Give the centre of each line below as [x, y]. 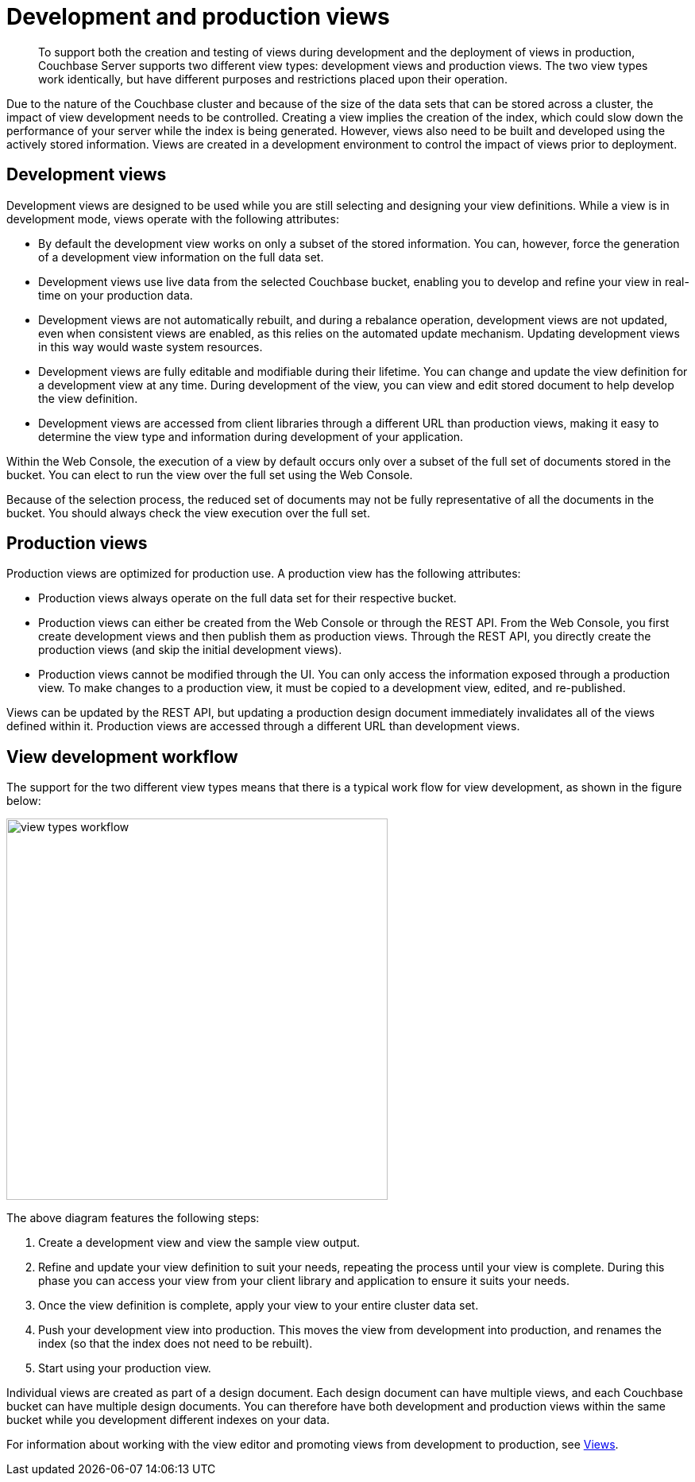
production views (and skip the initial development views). [190, 650]
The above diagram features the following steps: [133, 1218]
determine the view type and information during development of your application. [251, 436]
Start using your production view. [125, 1368]
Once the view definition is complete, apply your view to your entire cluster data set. [259, 1306]
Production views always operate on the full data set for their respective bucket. [247, 598]
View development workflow [122, 756]
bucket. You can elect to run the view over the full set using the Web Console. [210, 474]
